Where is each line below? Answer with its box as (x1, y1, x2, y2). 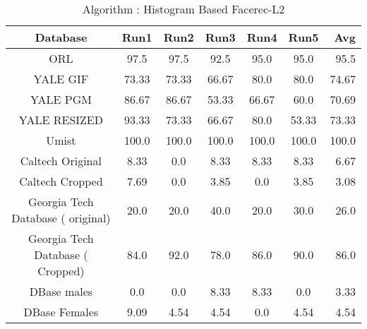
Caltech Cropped (19, 173, 103, 189)
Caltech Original (20, 152, 102, 169)
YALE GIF (33, 71, 89, 87)
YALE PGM (30, 91, 92, 107)
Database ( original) (11, 210, 111, 226)
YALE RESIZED (18, 112, 103, 128)
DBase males (29, 283, 93, 299)
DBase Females (23, 304, 99, 320)
